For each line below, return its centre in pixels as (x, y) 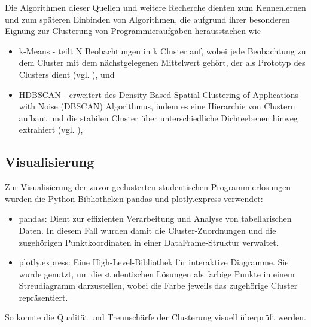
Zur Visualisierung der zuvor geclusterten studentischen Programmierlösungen (148, 187)
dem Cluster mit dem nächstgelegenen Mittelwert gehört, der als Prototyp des (162, 62)
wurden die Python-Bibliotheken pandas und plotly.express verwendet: (134, 198)
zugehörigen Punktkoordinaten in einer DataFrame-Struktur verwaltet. (149, 242)
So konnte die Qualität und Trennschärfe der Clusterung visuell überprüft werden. (155, 317)
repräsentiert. (43, 297)
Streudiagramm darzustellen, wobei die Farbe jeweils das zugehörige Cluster (158, 285)
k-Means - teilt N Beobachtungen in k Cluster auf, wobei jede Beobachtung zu (162, 51)
